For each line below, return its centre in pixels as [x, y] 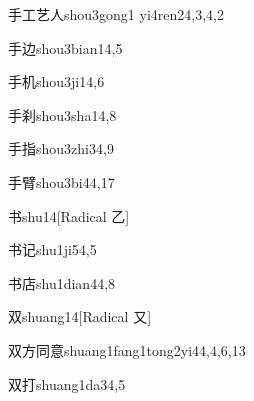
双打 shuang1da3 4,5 [67, 383]
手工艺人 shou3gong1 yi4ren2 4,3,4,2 [116, 14]
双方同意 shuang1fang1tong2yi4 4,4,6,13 [127, 349]
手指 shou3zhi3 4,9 [61, 148]
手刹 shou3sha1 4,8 [62, 114]
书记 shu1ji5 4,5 [52, 249]
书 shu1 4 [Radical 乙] [69, 215]
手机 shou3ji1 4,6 [56, 81]
